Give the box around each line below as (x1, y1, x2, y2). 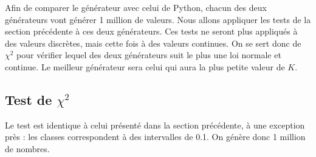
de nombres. (5, 142, 50, 155)
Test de (5, 90, 52, 109)
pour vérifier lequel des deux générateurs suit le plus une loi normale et (16, 48, 281, 61)
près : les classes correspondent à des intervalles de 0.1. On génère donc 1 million (5, 130, 306, 143)
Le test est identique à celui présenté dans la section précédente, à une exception (5, 118, 305, 131)
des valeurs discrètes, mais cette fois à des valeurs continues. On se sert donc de (5, 36, 301, 49)
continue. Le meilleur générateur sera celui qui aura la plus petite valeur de (5, 60, 285, 73)
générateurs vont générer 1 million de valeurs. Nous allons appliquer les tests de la (5, 13, 311, 25)
